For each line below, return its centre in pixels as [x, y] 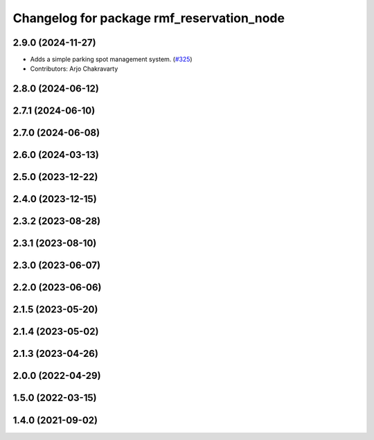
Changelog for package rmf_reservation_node [149, 18]
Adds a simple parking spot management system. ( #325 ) [112, 60]
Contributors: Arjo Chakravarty [74, 69]
